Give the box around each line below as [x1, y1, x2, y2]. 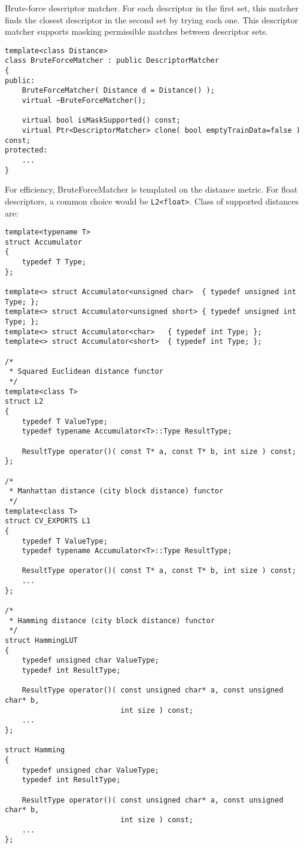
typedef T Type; [22, 258, 87, 267]
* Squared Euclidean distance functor [9, 367, 163, 376]
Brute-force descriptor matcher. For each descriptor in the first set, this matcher [5, 2, 299, 14]
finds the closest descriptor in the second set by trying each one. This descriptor [5, 13, 298, 26]
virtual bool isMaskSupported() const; [22, 116, 181, 125]
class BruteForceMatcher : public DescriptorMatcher [5, 56, 219, 65]
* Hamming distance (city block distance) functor [9, 616, 215, 625]
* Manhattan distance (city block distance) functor [9, 487, 224, 496]
